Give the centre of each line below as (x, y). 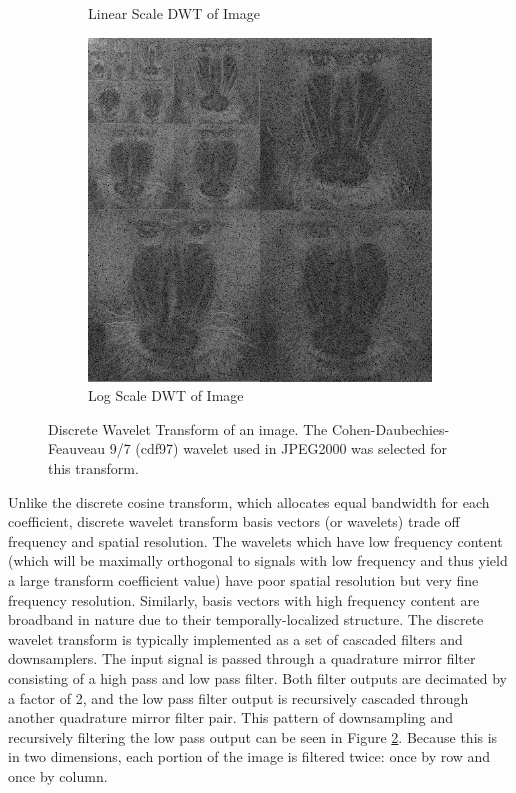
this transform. (93, 467)
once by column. (58, 775)
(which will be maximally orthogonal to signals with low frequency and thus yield (258, 560)
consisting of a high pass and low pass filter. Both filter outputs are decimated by (258, 677)
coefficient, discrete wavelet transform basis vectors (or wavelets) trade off (234, 521)
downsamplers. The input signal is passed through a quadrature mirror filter (242, 658)
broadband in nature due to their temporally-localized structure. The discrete (246, 619)
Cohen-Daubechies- (390, 428)
